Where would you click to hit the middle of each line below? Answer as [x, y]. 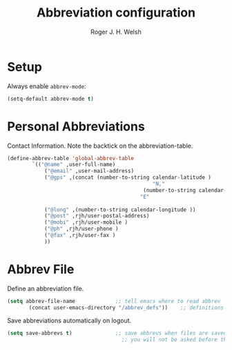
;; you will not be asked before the [175, 340]
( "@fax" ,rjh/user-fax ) [80, 235]
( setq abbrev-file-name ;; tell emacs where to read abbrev [114, 301]
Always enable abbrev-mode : [47, 86]
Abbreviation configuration [116, 13]
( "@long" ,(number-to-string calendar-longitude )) [120, 210]
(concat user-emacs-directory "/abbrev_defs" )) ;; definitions [126, 308]
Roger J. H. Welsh [116, 32]
